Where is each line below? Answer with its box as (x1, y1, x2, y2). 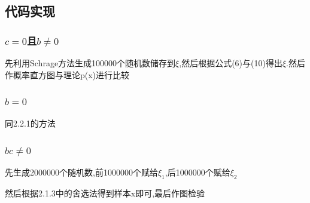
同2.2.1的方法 (5, 117, 56, 130)
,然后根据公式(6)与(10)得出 (179, 57, 282, 69)
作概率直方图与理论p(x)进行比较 (5, 68, 130, 81)
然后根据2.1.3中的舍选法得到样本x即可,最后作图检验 (5, 187, 205, 199)
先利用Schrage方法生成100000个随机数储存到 (5, 57, 176, 69)
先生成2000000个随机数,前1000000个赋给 (5, 166, 158, 179)
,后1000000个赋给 (165, 166, 230, 179)
